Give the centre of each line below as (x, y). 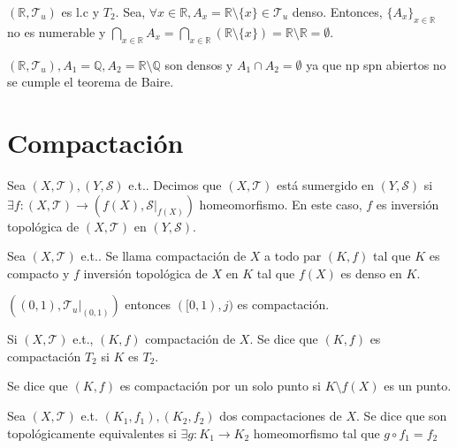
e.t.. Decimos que (175, 184)
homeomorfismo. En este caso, (281, 204)
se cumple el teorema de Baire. (91, 82)
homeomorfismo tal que (316, 433)
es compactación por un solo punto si (221, 386)
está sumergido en (325, 184)
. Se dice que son (402, 416)
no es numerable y (57, 31)
